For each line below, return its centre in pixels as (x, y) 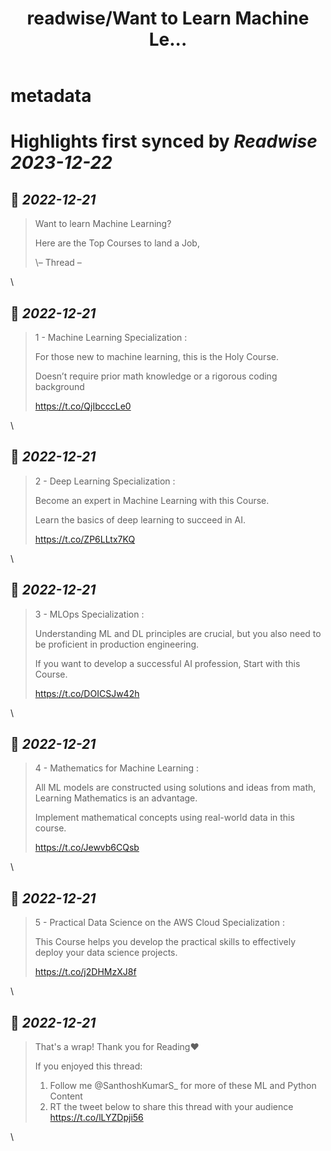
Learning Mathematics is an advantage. (116, 798)
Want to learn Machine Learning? (103, 224)
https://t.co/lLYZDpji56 (96, 1118)
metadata (51, 96)
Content (66, 1096)
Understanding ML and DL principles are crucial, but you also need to (178, 633)
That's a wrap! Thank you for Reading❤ (117, 1047)
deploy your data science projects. (106, 953)
